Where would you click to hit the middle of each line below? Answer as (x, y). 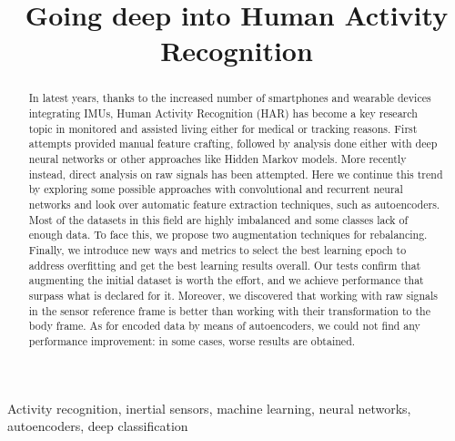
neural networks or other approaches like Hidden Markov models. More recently (217, 158)
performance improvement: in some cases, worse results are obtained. (192, 340)
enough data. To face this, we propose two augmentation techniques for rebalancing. (228, 235)
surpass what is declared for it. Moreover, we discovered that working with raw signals (233, 295)
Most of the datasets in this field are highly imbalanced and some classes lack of (218, 219)
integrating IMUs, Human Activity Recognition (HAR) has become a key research (223, 113)
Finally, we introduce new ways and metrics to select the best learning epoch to (217, 249)
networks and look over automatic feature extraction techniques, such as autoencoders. (234, 204)
